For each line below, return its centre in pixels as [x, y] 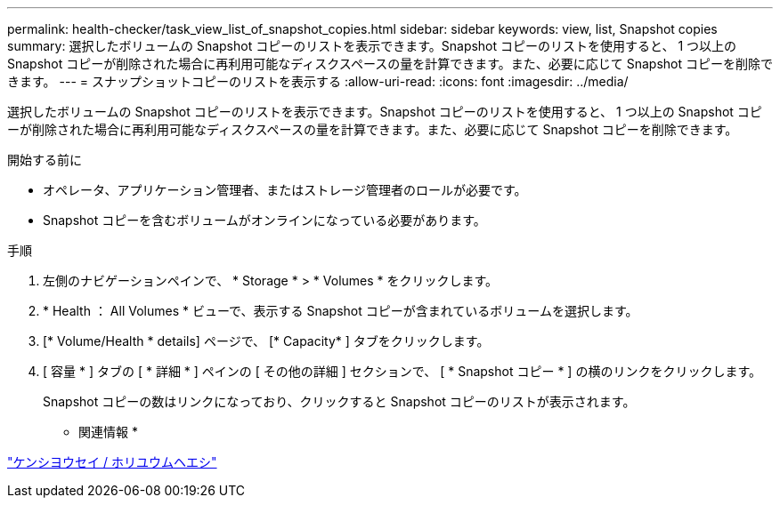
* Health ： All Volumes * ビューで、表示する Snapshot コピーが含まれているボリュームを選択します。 [341, 311]
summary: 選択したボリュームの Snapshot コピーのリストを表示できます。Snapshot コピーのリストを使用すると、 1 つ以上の [372, 46]
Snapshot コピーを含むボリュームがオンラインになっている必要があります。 [264, 220]
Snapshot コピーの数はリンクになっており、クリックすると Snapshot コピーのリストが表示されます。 [339, 401]
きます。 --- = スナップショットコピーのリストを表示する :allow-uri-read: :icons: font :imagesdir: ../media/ [318, 81]
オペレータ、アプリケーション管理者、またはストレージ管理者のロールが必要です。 [285, 190]
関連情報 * [108, 432]
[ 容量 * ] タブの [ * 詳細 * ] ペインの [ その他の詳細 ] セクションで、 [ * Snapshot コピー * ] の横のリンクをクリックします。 [402, 371]
